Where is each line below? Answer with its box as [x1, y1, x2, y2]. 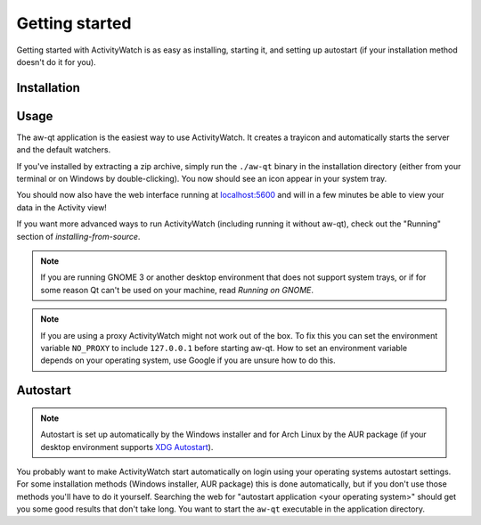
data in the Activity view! [16, 201, 107, 213]
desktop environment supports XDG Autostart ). [40, 441, 214, 452]
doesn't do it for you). [16, 56, 97, 67]
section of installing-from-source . [16, 231, 141, 242]
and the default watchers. [16, 144, 111, 155]
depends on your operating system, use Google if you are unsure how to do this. [40, 355, 336, 365]
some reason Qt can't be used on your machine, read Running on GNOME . [40, 284, 314, 295]
